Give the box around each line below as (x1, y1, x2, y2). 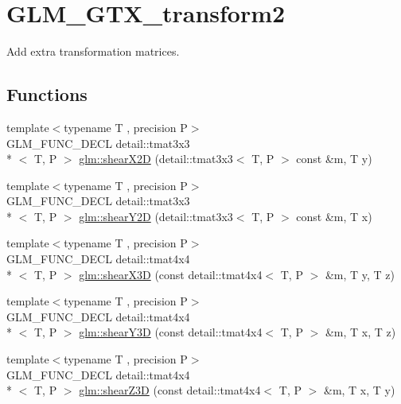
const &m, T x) (296, 208, 372, 224)
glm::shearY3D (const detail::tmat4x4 (79, 324, 263, 340)
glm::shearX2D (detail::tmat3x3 (79, 150, 233, 167)
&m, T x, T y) (323, 382, 395, 398)
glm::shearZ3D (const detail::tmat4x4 (79, 382, 261, 398)
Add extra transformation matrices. (6, 43, 180, 60)
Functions (6, 82, 88, 107)
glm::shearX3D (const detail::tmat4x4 (79, 266, 263, 282)
